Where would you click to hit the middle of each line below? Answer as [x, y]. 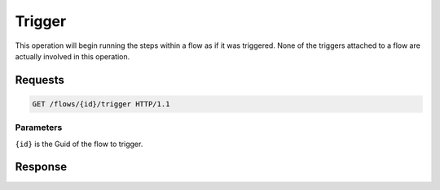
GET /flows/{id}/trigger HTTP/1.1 [101, 104]
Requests [40, 80]
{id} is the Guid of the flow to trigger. [79, 144]
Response [41, 167]
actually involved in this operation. [73, 56]
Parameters [39, 127]
